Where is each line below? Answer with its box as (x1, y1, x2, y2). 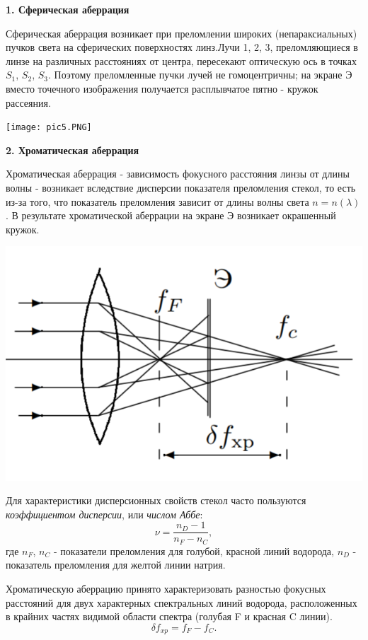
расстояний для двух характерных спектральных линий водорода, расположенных (6, 595, 357, 610)
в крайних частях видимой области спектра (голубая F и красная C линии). (6, 609, 333, 624)
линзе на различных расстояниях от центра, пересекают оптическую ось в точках (6, 53, 357, 68)
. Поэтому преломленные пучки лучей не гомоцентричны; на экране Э (47, 67, 352, 82)
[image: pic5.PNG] (6, 122, 92, 133)
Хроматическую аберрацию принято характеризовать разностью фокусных (6, 581, 326, 596)
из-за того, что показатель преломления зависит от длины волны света (6, 194, 309, 209)
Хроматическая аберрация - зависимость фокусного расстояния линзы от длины (6, 166, 350, 181)
